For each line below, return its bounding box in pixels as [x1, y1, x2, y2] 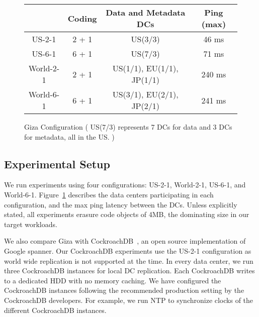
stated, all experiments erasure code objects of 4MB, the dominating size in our [4, 209, 249, 220]
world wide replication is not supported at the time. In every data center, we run [4, 255, 253, 266]
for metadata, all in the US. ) [24, 131, 115, 142]
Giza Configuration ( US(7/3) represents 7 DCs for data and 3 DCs [24, 122, 232, 132]
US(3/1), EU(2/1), [112, 88, 179, 100]
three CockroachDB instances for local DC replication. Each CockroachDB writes [4, 265, 255, 276]
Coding [67, 12, 97, 24]
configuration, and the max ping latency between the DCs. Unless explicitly [4, 199, 237, 209]
